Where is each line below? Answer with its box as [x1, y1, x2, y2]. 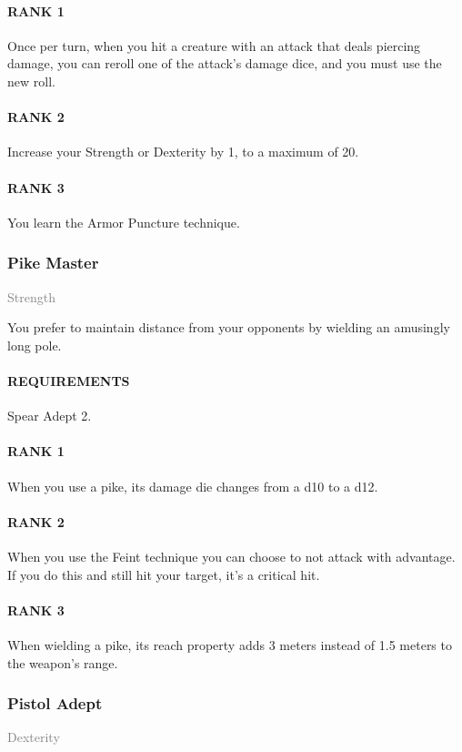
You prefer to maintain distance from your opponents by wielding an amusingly [7, 318, 450, 337]
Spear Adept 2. [7, 406, 92, 425]
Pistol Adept [7, 692, 103, 715]
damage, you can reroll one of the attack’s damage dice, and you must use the [7, 54, 442, 73]
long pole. [7, 335, 62, 354]
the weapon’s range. [7, 653, 118, 672]
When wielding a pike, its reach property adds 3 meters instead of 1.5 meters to [7, 635, 452, 654]
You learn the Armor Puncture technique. [7, 212, 240, 231]
